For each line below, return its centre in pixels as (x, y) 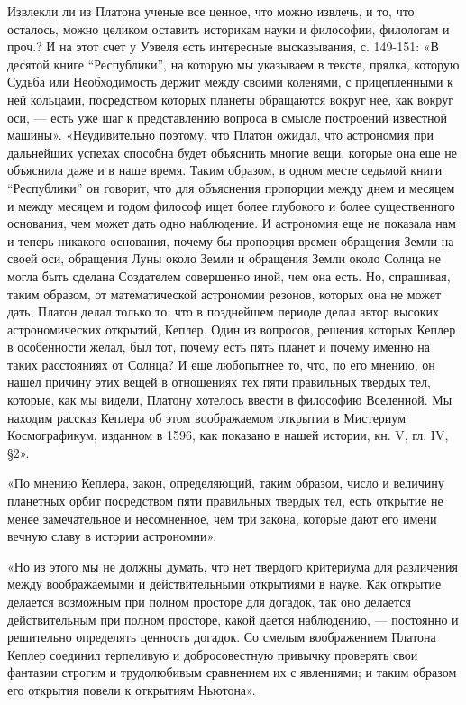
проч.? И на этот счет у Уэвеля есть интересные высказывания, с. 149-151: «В (223, 46)
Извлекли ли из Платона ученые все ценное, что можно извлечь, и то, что (211, 11)
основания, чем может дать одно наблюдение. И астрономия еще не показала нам (232, 223)
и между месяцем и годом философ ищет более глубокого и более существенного (231, 205)
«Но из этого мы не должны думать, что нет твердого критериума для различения (233, 566)
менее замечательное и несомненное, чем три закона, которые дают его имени (222, 518)
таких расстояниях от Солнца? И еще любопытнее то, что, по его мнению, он (221, 364)
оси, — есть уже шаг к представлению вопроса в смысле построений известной (228, 117)
